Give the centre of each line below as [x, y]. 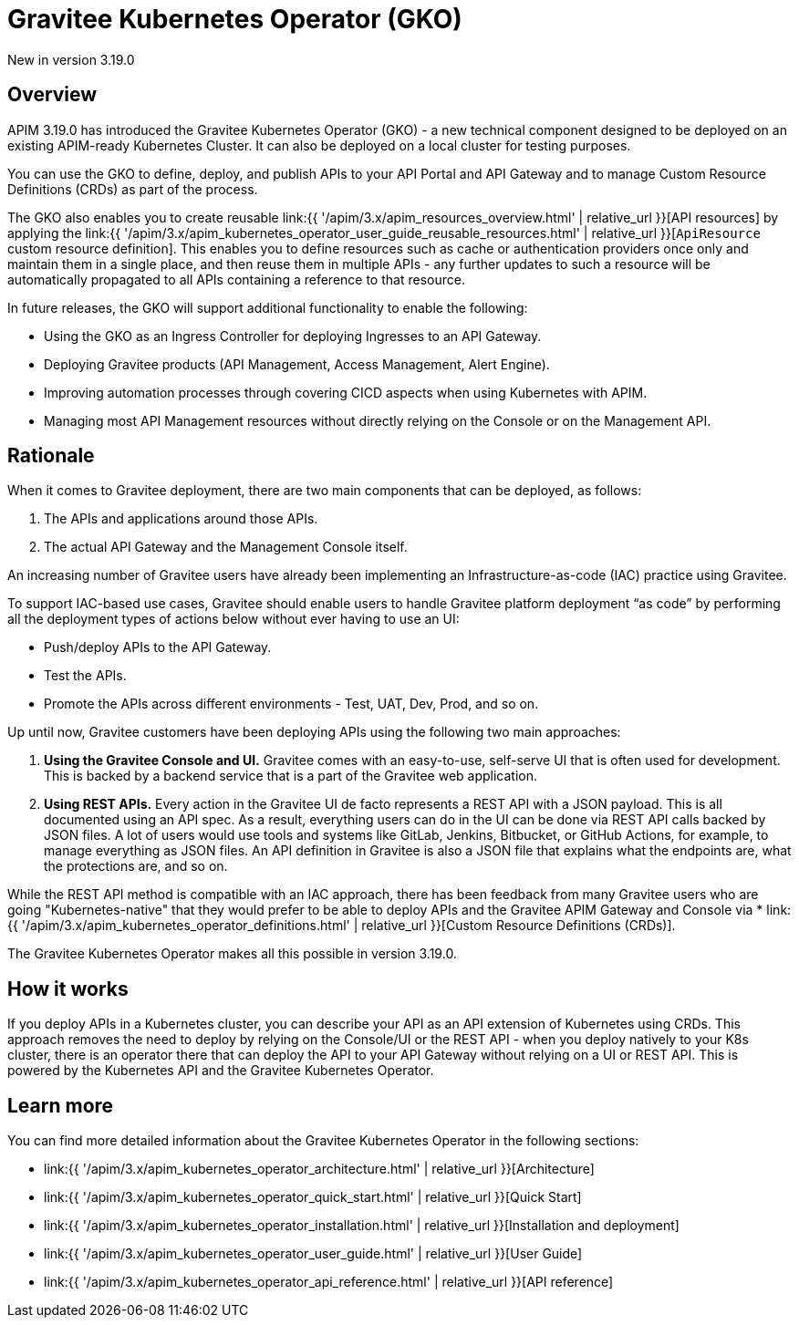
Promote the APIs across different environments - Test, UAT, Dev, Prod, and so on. [291, 704]
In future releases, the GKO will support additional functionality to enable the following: [268, 307]
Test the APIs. [85, 676]
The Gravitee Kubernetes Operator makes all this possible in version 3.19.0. [232, 954]
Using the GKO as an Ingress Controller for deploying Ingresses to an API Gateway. [293, 336]
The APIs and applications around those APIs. [181, 519]
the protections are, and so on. [136, 866]
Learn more [61, 1105]
